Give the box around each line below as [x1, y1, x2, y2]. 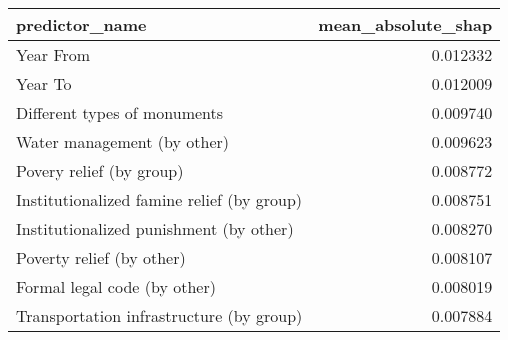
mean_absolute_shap [318, 13, 493, 36]
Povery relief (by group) [16, 159, 184, 182]
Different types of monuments [16, 101, 224, 124]
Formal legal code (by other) [16, 275, 216, 298]
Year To [16, 72, 72, 95]
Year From [16, 43, 91, 66]
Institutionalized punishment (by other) [16, 217, 294, 240]
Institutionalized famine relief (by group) [16, 188, 303, 211]
